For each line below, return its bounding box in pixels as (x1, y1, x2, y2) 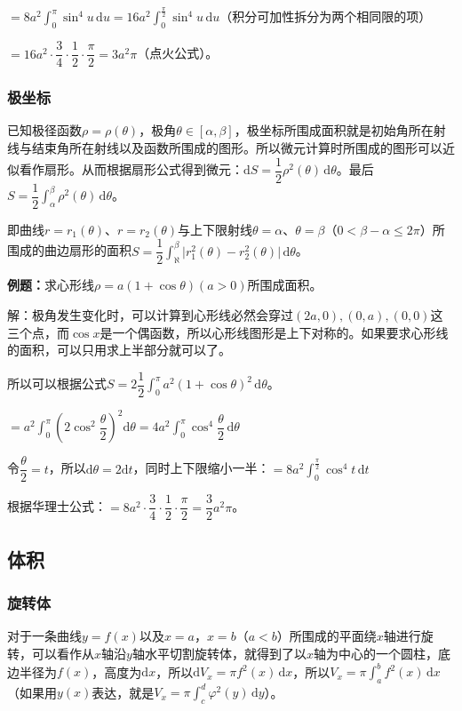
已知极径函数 (7, 121, 82, 140)
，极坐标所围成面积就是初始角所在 (234, 121, 434, 140)
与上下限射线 (178, 220, 253, 238)
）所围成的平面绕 (276, 627, 377, 645)
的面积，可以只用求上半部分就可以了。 (7, 340, 231, 359)
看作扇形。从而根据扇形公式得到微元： (19, 160, 243, 179)
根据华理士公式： (7, 497, 107, 515)
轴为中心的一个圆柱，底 (313, 644, 450, 663)
